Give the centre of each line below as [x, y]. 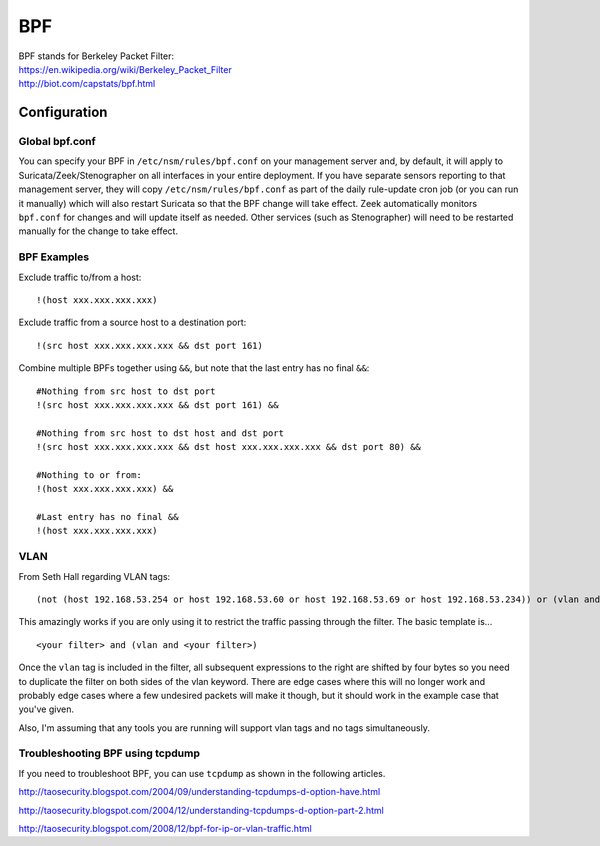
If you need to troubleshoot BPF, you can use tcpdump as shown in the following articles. [202, 773]
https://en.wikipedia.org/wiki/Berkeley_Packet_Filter [125, 69]
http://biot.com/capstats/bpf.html [87, 84]
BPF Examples [54, 257]
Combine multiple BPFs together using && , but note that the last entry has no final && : [194, 368]
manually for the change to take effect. [98, 231]
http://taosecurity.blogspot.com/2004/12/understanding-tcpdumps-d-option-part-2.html [201, 810]
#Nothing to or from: [89, 474]
